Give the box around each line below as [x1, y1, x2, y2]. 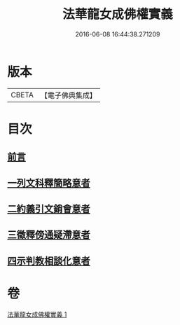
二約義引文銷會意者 [7, 203, 90, 215]
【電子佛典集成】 [40, 90, 97, 100]
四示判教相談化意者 [7, 255, 90, 267]
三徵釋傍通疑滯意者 [7, 229, 90, 241]
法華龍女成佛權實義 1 [7, 310, 67, 319]
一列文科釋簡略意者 [7, 177, 90, 189]
